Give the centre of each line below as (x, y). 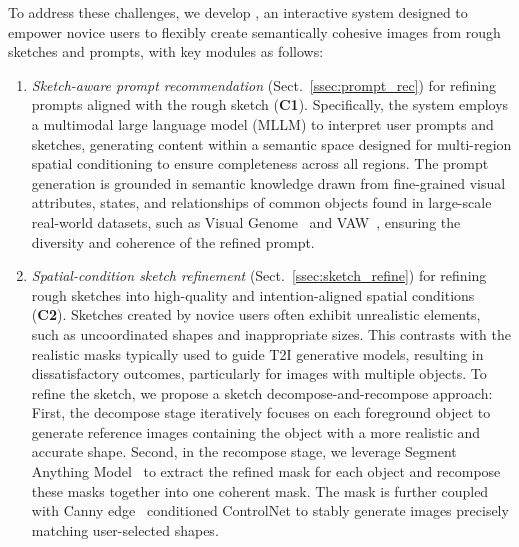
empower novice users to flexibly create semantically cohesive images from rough (254, 31)
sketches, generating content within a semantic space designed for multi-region (271, 143)
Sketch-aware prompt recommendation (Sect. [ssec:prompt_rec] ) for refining (264, 84)
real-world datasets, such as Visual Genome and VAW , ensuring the (246, 221)
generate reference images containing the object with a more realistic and (256, 431)
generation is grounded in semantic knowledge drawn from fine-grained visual (268, 182)
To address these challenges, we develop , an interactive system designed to (238, 12)
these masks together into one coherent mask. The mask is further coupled (260, 490)
